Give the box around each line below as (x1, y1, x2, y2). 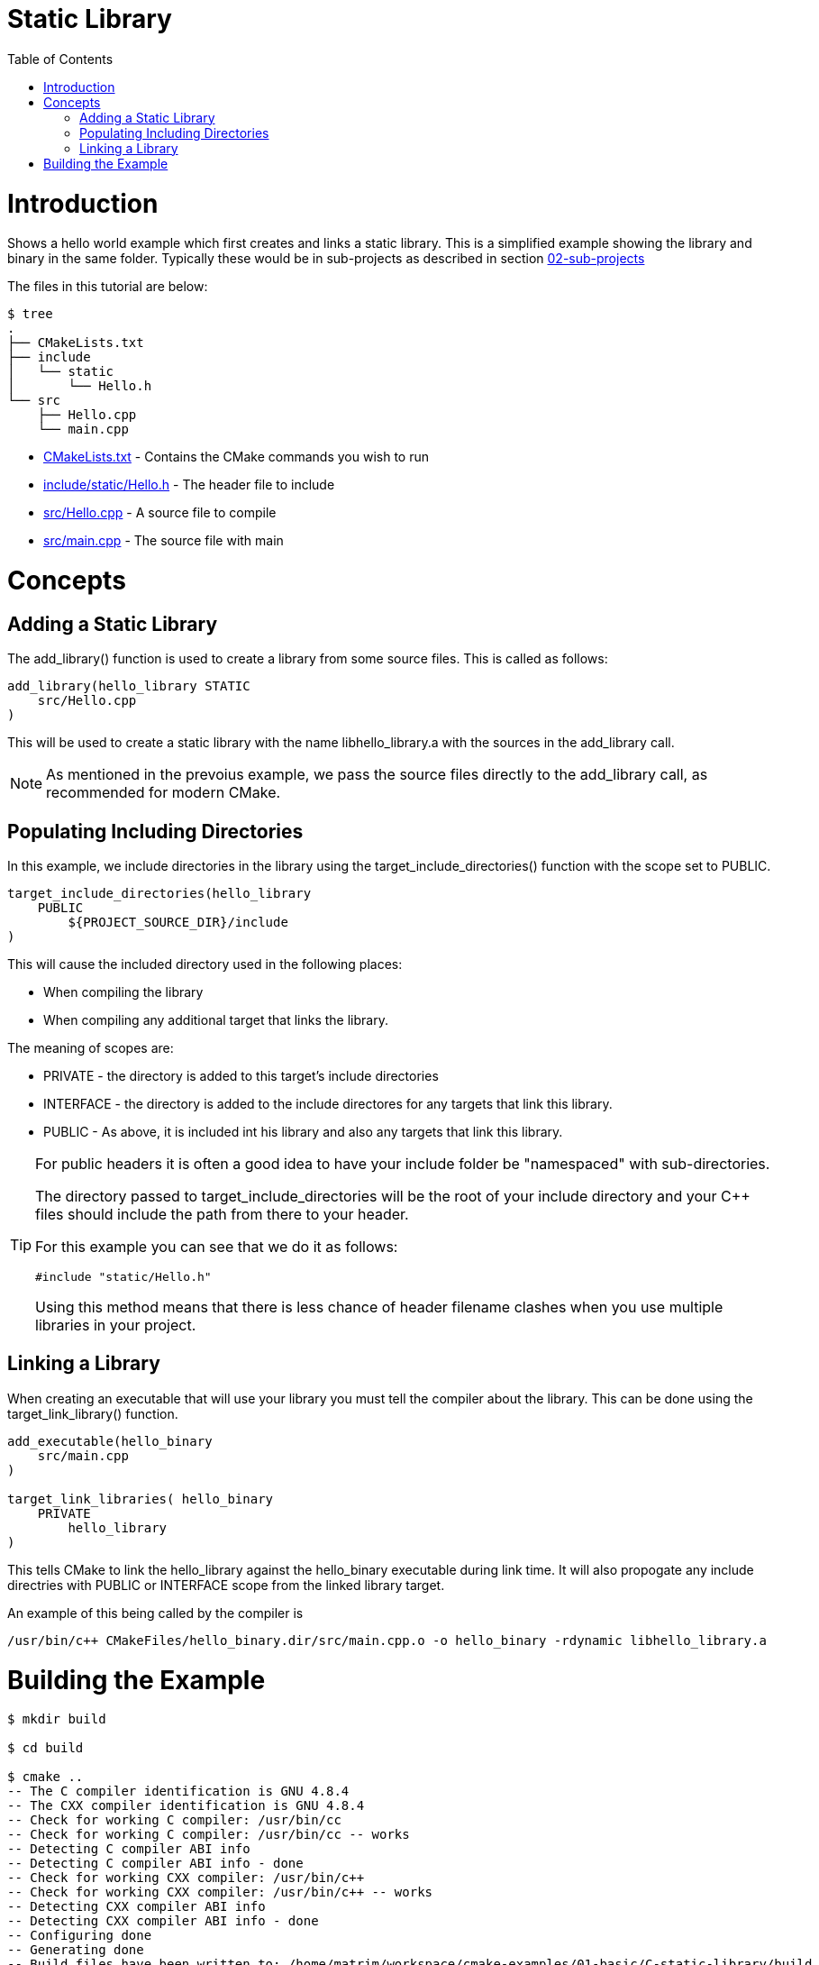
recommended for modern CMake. (46, 783, 281, 802)
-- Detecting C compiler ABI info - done (7, 1856, 304, 1871)
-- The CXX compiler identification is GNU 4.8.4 (7, 1798, 365, 1814)
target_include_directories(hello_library (7, 886, 312, 901)
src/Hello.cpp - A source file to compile (43, 505, 277, 521)
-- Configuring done (7, 1928, 152, 1943)
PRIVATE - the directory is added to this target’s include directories (43, 1068, 439, 1084)
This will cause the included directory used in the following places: (7, 956, 403, 973)
